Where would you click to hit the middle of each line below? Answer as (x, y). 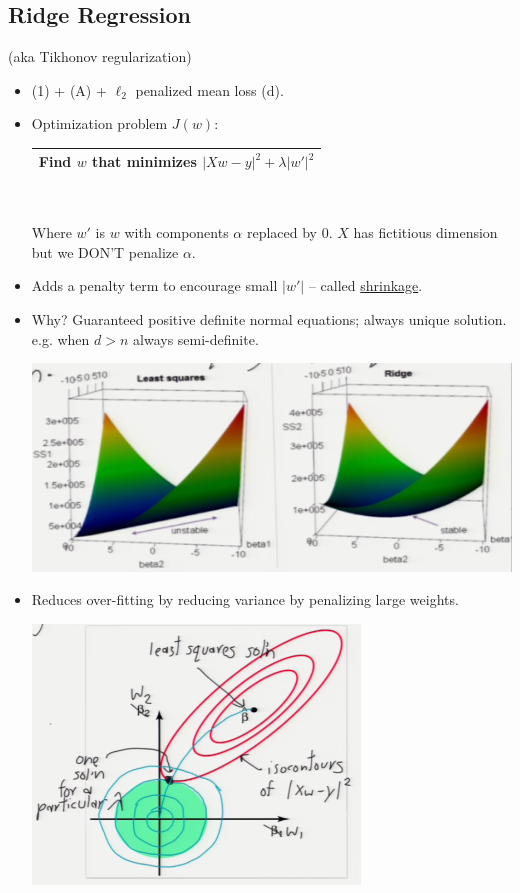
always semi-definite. (196, 338)
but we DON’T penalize (105, 251)
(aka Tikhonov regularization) (100, 56)
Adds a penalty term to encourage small (154, 285)
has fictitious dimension (425, 232)
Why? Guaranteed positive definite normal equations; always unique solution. (269, 318)
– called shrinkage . (365, 285)
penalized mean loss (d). (209, 89)
